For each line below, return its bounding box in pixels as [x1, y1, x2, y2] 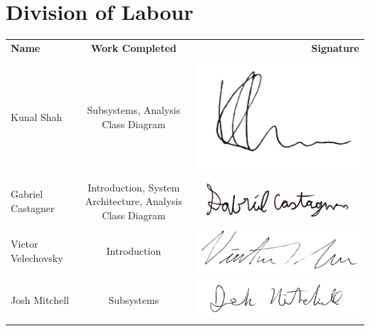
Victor [11, 236, 38, 251]
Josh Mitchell [11, 293, 69, 308]
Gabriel [11, 186, 43, 201]
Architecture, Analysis [85, 194, 183, 209]
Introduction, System [88, 179, 180, 194]
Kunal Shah [11, 110, 63, 125]
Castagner [11, 201, 55, 216]
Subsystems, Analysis [87, 103, 181, 117]
